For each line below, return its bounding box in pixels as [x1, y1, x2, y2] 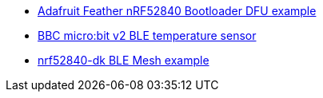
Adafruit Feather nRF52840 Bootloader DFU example [38, 4, 317, 18]
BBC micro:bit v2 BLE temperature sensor [38, 29, 257, 42]
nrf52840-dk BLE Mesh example [38, 53, 209, 67]
